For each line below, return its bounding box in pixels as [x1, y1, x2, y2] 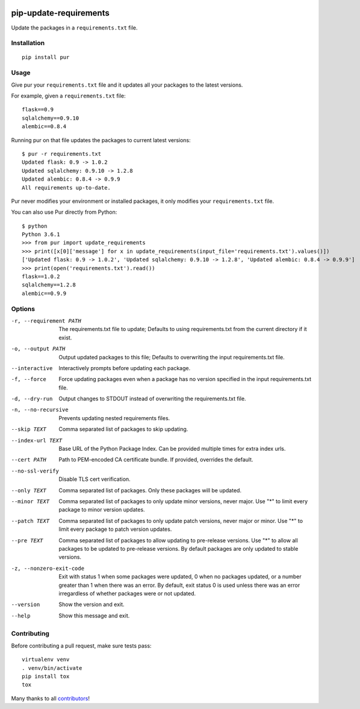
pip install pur [22, 54, 70, 61]
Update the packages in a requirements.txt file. [11, 24, 138, 31]
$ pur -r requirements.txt [22, 150, 102, 157]
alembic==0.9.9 [22, 289, 67, 297]
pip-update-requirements [11, 8, 110, 18]
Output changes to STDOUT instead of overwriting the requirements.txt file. [58, 395, 246, 403]
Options [11, 305, 36, 313]
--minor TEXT [11, 498, 50, 505]
